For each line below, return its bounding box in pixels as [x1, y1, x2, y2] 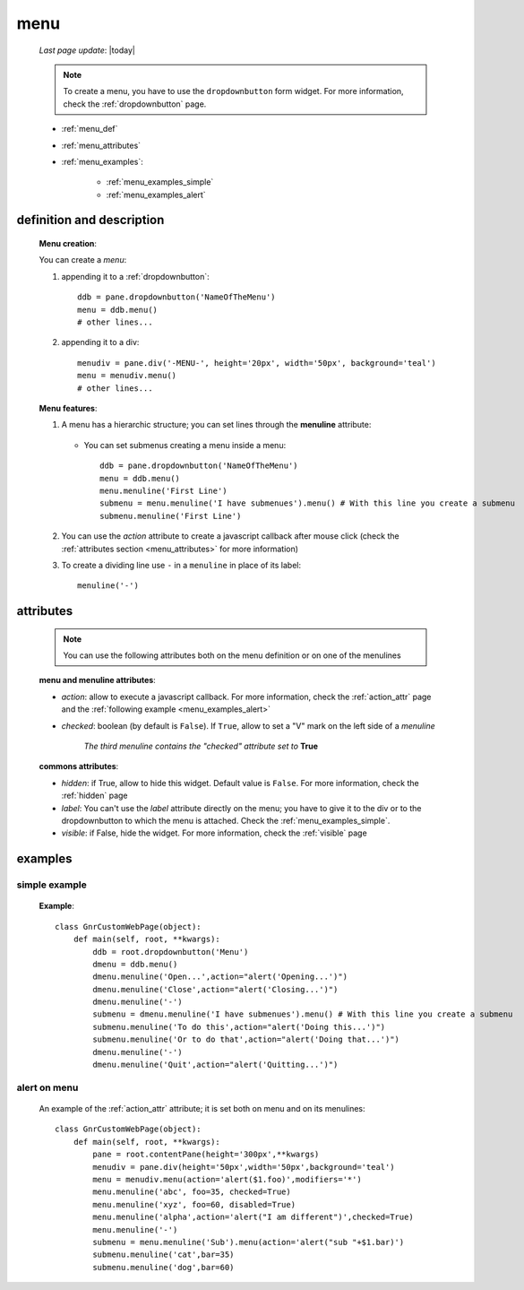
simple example [16, 879, 87, 891]
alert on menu [16, 1081, 79, 1094]
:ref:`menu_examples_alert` [106, 189, 206, 200]
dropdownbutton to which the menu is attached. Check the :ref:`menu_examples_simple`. [61, 815, 391, 826]
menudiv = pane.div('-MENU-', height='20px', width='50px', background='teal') [77, 358, 436, 368]
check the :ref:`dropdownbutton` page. [63, 99, 207, 109]
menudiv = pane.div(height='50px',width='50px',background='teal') [92, 1162, 395, 1172]
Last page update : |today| [39, 45, 136, 56]
